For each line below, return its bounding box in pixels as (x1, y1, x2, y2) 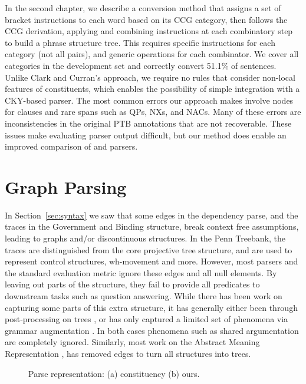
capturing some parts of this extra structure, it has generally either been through (5, 301, 298, 313)
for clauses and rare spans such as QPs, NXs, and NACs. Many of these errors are (5, 105, 301, 118)
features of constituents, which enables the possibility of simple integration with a (5, 82, 300, 95)
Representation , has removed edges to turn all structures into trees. (5, 347, 251, 359)
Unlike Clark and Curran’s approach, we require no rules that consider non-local (5, 71, 295, 83)
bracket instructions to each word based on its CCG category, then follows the (5, 13, 288, 25)
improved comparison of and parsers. (5, 140, 138, 153)
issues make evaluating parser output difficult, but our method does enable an (5, 128, 287, 141)
